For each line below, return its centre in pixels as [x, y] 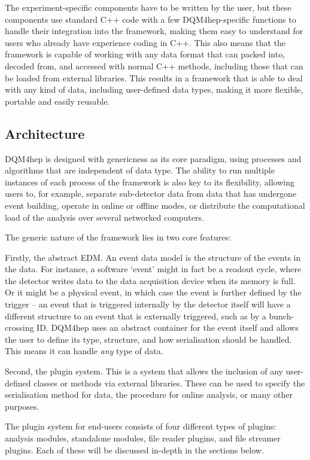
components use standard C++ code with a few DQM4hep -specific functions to [151, 19]
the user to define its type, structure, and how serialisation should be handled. [148, 339]
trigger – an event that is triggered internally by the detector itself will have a [148, 304]
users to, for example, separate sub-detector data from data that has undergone [151, 194]
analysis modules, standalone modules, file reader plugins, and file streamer [143, 438]
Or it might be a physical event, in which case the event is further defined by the [153, 292]
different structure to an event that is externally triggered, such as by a [136, 316]
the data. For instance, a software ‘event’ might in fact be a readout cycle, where [153, 269]
